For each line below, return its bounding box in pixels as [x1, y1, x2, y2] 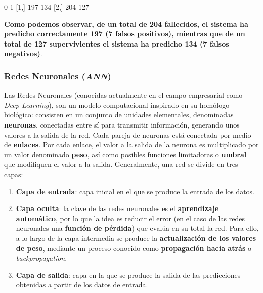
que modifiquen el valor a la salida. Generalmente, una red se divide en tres [4, 159, 238, 170]
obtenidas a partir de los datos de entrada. [16, 279, 148, 290]
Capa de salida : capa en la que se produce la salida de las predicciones [16, 269, 241, 280]
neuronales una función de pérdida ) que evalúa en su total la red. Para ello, [16, 223, 259, 233]
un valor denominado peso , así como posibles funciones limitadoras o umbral [4, 149, 247, 159]
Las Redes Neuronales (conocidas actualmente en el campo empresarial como [4, 90, 243, 100]
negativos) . [4, 48, 42, 59]
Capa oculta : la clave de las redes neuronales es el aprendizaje [16, 203, 219, 214]
